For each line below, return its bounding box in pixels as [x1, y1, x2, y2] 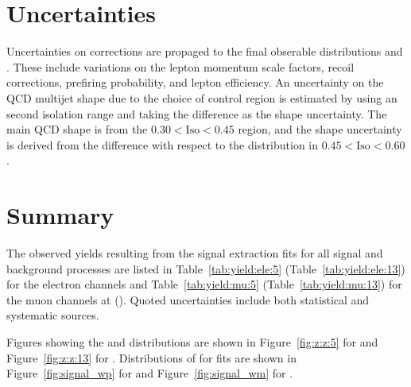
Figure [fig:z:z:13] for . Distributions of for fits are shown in [6, 349, 297, 366]
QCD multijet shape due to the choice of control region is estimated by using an [6, 89, 397, 106]
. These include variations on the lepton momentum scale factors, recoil [6, 58, 355, 75]
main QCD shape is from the [6, 121, 148, 137]
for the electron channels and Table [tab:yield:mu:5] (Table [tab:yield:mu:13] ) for [6, 276, 402, 292]
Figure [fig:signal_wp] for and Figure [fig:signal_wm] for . [6, 365, 293, 381]
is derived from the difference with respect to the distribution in [6, 136, 319, 153]
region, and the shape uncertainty [238, 121, 402, 137]
